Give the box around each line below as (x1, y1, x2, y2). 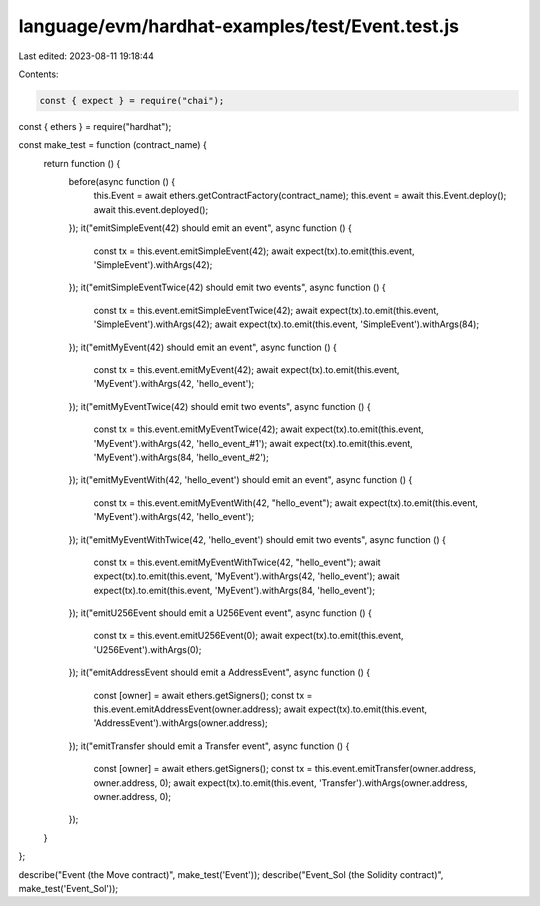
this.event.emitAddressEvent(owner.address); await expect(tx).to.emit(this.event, (93, 703, 428, 715)
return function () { (43, 157, 121, 169)
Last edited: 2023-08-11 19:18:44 (18, 50, 155, 62)
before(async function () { (68, 176, 175, 188)
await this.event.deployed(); (93, 203, 209, 215)
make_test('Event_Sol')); (18, 882, 119, 894)
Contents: (18, 68, 59, 80)
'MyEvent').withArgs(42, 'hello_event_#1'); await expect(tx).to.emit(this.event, (93, 437, 414, 449)
